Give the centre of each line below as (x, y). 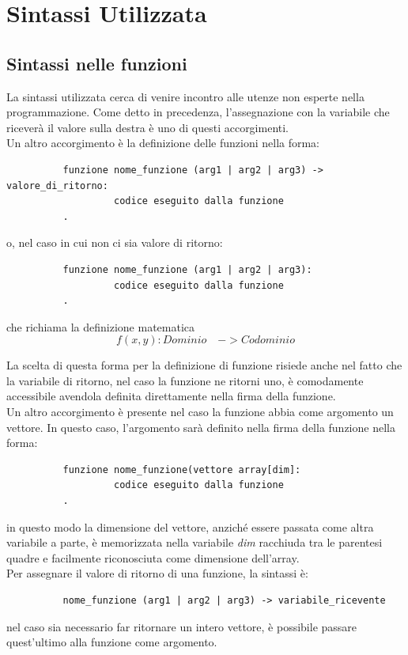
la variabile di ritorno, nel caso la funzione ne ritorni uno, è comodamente (185, 380)
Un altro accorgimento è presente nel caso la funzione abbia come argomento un (200, 412)
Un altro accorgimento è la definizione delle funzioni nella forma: (163, 143)
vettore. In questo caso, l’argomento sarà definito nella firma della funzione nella (201, 427)
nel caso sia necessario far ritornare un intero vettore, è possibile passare (182, 626)
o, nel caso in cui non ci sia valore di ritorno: (115, 242)
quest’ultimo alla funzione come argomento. (112, 642)
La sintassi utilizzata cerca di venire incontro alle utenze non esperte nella (185, 96)
